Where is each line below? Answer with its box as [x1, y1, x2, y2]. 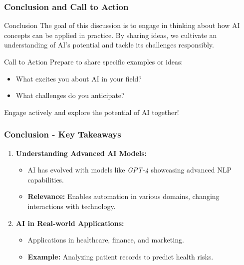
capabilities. [27, 174, 64, 184]
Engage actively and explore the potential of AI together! [4, 106, 179, 117]
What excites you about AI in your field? [15, 73, 142, 83]
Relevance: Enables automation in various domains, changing [27, 191, 220, 201]
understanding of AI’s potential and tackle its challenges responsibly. [4, 39, 214, 50]
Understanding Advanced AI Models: [15, 147, 147, 158]
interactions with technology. [27, 200, 116, 211]
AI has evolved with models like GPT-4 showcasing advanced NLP [27, 164, 232, 175]
